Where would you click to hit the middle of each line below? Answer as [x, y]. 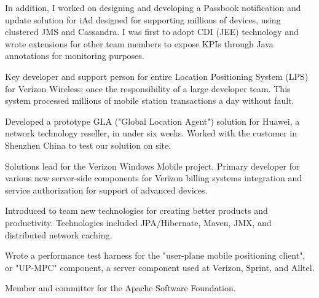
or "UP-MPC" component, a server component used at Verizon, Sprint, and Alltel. [160, 267]
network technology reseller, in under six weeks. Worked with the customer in [151, 133]
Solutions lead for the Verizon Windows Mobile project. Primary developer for [152, 166]
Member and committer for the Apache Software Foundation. [120, 288]
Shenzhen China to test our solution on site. [88, 145]
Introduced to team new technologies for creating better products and [136, 210]
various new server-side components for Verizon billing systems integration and [153, 178]
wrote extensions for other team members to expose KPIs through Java [139, 43]
